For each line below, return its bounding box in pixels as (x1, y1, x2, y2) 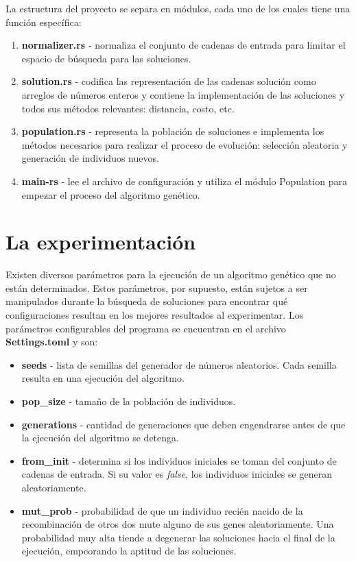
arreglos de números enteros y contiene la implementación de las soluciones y (21, 87, 345, 101)
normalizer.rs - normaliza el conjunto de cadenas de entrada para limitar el (21, 38, 346, 52)
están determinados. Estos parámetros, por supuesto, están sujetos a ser (5, 280, 308, 295)
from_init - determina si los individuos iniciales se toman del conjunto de (21, 453, 337, 467)
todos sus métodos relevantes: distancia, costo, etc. (21, 101, 235, 115)
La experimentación (5, 228, 196, 256)
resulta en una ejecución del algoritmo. (21, 371, 185, 385)
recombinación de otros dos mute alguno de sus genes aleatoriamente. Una (21, 517, 334, 531)
